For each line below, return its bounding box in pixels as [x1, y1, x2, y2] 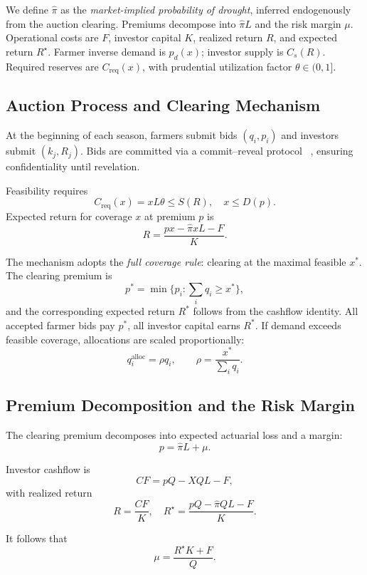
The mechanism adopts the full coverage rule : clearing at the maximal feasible [6, 254, 346, 269]
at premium [144, 208, 196, 223]
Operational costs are [6, 30, 99, 45]
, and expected [273, 30, 338, 45]
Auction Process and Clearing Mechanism [6, 94, 321, 116]
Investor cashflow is [6, 462, 90, 477]
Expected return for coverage [6, 208, 132, 223]
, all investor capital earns [127, 317, 240, 332]
